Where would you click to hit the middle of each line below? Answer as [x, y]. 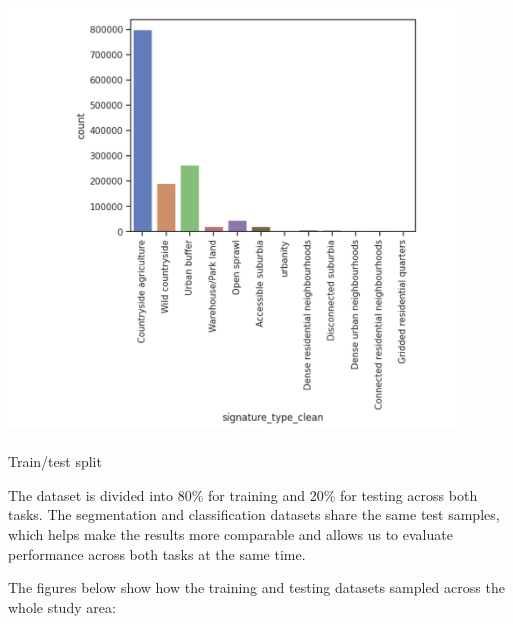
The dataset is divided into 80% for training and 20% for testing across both [243, 494]
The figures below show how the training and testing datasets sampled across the [256, 587]
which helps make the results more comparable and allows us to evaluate [230, 533]
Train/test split [55, 461]
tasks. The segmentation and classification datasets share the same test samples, [254, 514]
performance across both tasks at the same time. [157, 553]
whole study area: [62, 606]
